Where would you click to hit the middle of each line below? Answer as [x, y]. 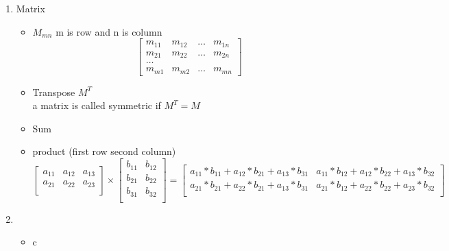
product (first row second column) [104, 151]
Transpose [54, 92]
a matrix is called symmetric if [97, 105]
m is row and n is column [109, 31]
